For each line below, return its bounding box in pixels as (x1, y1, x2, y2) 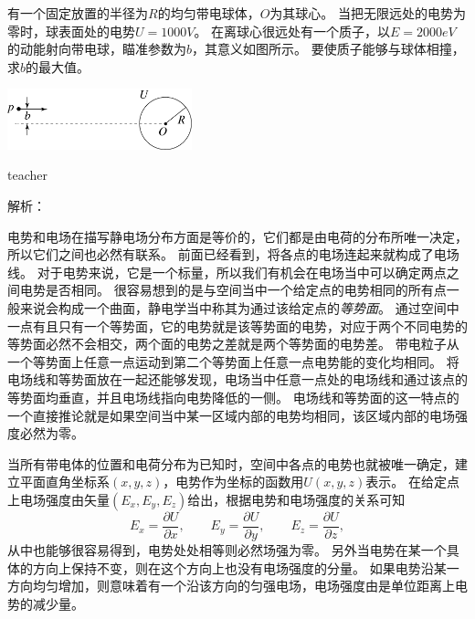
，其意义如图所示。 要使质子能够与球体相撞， (192, 39, 465, 58)
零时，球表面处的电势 (7, 21, 135, 40)
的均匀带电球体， (157, 4, 260, 22)
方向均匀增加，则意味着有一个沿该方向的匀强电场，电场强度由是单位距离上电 (7, 576, 468, 595)
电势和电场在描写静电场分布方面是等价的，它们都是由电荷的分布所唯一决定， (7, 226, 468, 246)
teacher (7, 165, 47, 184)
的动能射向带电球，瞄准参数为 (7, 39, 186, 58)
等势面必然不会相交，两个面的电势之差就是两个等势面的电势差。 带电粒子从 (7, 334, 459, 353)
